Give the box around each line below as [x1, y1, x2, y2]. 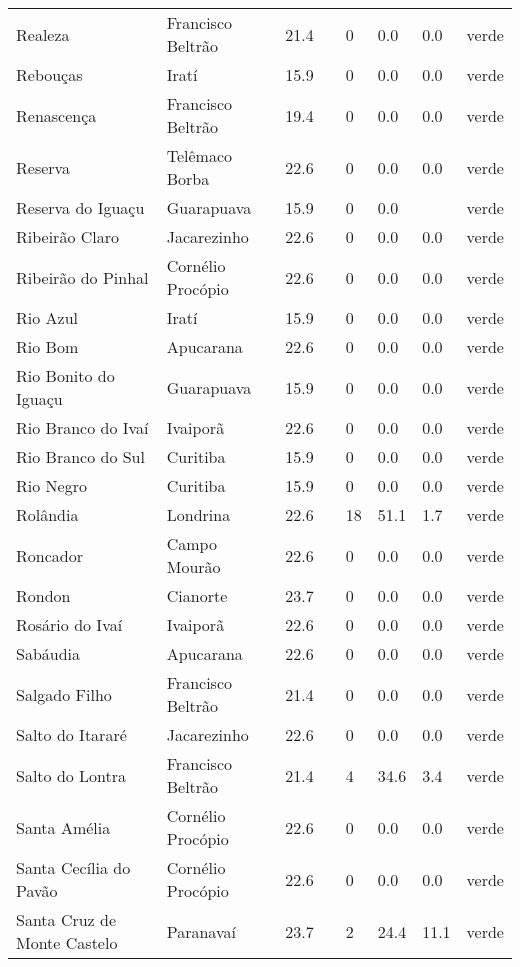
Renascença [16, 103, 97, 127]
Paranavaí [166, 919, 236, 943]
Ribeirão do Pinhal [16, 265, 149, 289]
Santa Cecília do [16, 856, 131, 879]
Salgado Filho [16, 682, 112, 706]
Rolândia [16, 503, 79, 526]
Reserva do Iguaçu [16, 196, 145, 219]
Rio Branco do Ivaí [16, 416, 149, 439]
